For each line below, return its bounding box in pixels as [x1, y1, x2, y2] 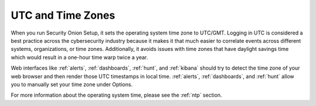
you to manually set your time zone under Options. [11, 81, 133, 88]
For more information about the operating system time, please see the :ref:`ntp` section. [11, 91, 222, 99]
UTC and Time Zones [11, 9, 115, 22]
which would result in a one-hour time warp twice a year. [11, 53, 149, 61]
